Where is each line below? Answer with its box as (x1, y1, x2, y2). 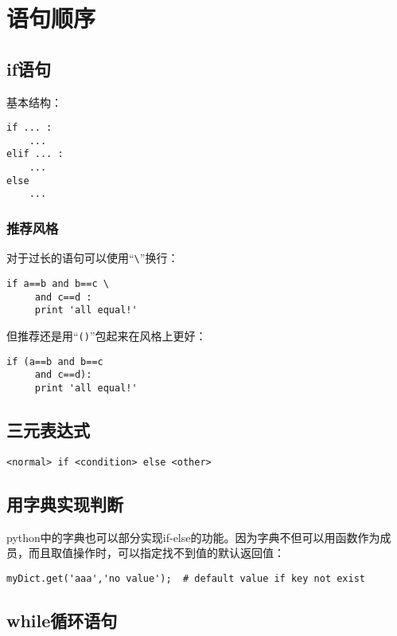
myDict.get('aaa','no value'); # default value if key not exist (6, 572, 366, 584)
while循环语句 (6, 607, 118, 632)
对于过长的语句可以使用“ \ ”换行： (6, 249, 179, 266)
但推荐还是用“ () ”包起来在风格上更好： (6, 327, 207, 344)
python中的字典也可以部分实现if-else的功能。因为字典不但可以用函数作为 (6, 528, 380, 545)
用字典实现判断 (6, 491, 123, 516)
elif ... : (6, 148, 64, 160)
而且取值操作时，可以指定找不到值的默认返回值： (28, 544, 285, 561)
